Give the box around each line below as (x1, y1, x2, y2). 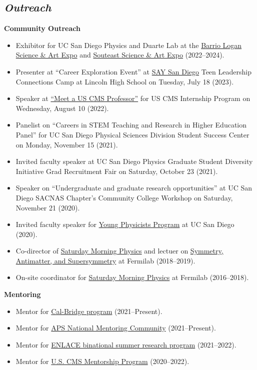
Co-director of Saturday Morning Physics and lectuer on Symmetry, (15, 245, 223, 256)
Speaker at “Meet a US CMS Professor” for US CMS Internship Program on (15, 93, 250, 103)
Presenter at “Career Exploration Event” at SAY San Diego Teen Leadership (15, 66, 251, 76)
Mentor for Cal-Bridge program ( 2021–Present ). (15, 305, 162, 316)
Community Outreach (4, 23, 80, 33)
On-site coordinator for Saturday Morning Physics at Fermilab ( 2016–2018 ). (15, 272, 249, 282)
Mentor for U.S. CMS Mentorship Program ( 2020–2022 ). (15, 356, 189, 366)
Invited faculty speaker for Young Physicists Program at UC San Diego (15, 219, 234, 229)
